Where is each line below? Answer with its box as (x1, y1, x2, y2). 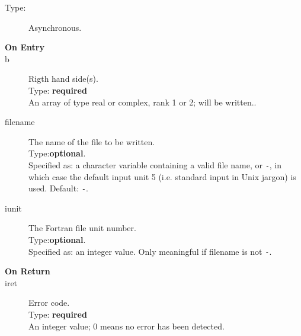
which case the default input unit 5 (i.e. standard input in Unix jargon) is (28, 170, 296, 183)
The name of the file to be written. (28, 135, 155, 148)
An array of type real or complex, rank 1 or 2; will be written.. (28, 95, 257, 108)
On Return (5, 265, 50, 277)
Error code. (28, 296, 70, 309)
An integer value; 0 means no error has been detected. (28, 319, 225, 332)
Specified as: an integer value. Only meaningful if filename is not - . (28, 245, 272, 257)
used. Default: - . (28, 182, 88, 194)
